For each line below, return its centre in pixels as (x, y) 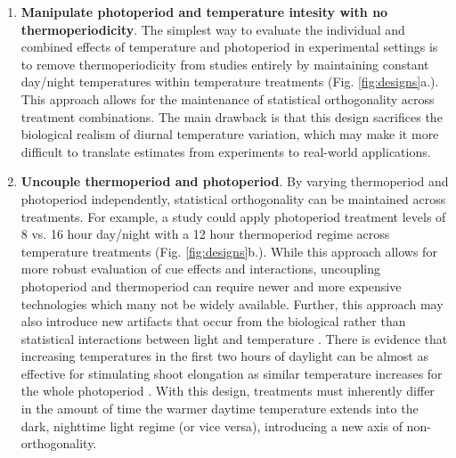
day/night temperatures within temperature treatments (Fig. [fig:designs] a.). (230, 82)
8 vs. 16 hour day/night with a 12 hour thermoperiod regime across (205, 234)
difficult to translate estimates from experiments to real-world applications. (226, 151)
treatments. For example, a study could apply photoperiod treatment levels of (233, 216)
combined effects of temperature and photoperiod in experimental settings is (229, 47)
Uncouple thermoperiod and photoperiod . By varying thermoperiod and (235, 181)
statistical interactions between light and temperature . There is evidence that (234, 338)
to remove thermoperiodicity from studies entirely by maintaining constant (225, 64)
